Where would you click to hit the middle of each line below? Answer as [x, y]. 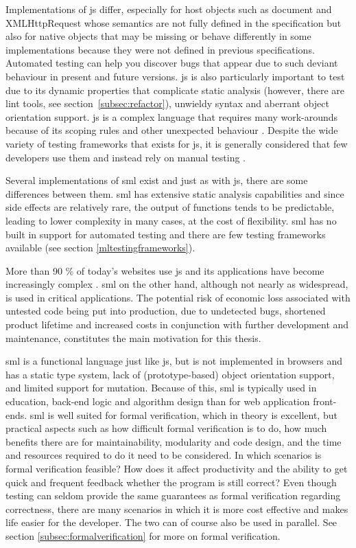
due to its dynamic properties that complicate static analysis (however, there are [175, 90]
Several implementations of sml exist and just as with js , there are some [157, 180]
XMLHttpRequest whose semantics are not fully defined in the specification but [174, 22]
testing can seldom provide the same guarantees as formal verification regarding [173, 495]
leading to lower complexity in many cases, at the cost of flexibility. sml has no [171, 220]
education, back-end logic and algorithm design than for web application [158, 401]
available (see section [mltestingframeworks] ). [100, 248]
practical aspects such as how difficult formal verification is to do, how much [166, 428]
